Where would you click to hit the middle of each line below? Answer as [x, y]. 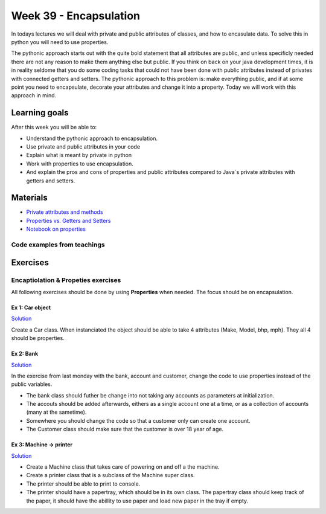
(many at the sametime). [56, 412]
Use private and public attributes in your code [83, 146]
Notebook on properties [56, 229]
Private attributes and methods [65, 212]
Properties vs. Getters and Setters [69, 220]
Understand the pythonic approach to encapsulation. [92, 138]
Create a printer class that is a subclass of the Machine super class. [110, 475]
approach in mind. [34, 95]
